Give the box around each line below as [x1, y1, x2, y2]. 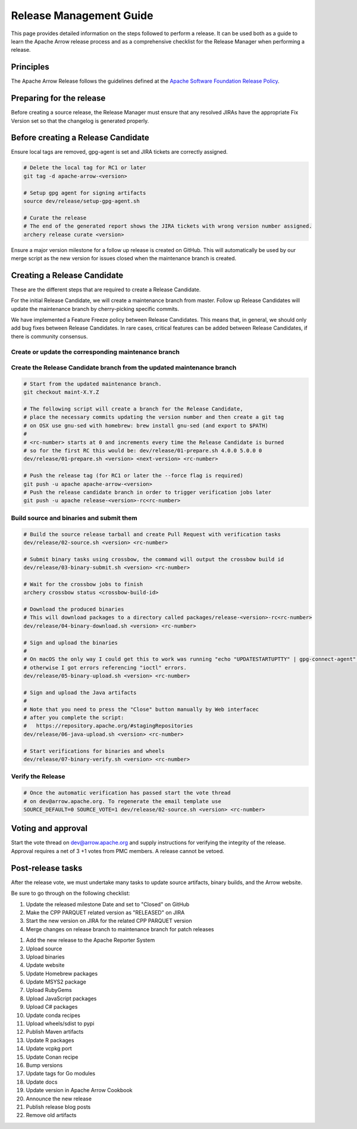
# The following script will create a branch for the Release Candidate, [23, 406, 243, 412]
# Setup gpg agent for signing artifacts [23, 189, 146, 196]
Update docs [26, 1078, 58, 1086]
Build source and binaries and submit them [11, 514, 137, 522]
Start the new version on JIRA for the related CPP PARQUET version [26, 917, 192, 925]
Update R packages [26, 1037, 74, 1044]
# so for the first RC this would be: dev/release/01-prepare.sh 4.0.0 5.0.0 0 [23, 447, 262, 454]
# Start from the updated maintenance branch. [23, 380, 162, 387]
